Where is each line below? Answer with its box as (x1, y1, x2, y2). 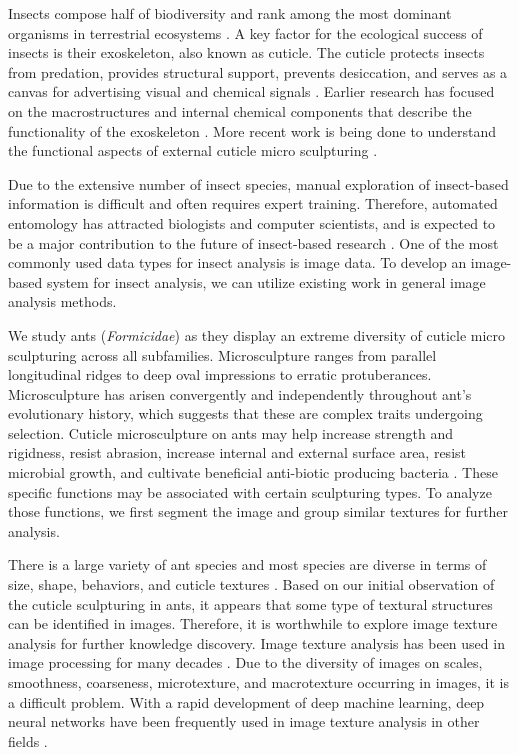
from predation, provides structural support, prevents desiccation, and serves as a (8, 61, 508, 82)
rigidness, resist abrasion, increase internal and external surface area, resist (8, 442, 466, 463)
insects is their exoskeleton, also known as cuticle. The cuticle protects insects (8, 42, 485, 63)
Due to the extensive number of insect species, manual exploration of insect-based (8, 173, 509, 194)
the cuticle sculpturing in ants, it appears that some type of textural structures (8, 593, 493, 614)
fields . (8, 730, 48, 751)
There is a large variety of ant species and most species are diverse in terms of (8, 554, 487, 575)
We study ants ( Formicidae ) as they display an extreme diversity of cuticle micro (8, 324, 506, 345)
